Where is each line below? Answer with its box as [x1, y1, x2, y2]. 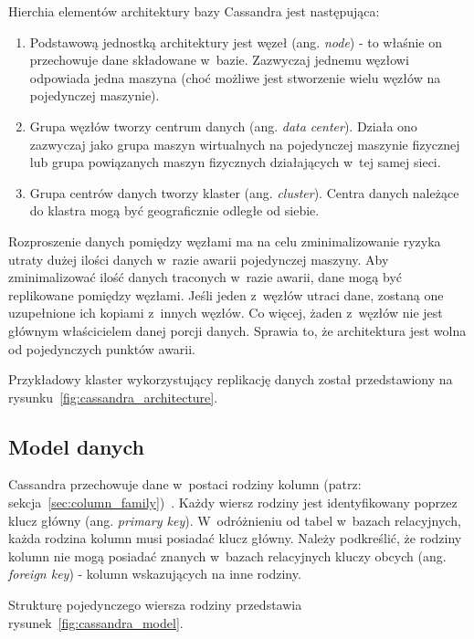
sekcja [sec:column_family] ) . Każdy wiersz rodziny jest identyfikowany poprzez [8, 493, 458, 512]
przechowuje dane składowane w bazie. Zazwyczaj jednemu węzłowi [29, 50, 409, 69]
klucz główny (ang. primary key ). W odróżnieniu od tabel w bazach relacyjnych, [8, 510, 461, 529]
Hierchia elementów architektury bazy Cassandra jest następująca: [8, 2, 380, 20]
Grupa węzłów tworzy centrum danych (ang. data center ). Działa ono [29, 116, 417, 135]
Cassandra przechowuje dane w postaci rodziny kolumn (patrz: [8, 475, 362, 494]
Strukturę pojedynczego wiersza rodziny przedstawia [8, 595, 302, 614]
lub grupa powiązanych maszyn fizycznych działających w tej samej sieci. [29, 152, 441, 172]
